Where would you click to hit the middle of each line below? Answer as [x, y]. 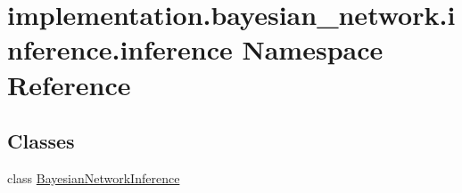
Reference [69, 84]
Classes [41, 141]
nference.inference [120, 49]
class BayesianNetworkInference [94, 177]
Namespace [313, 49]
